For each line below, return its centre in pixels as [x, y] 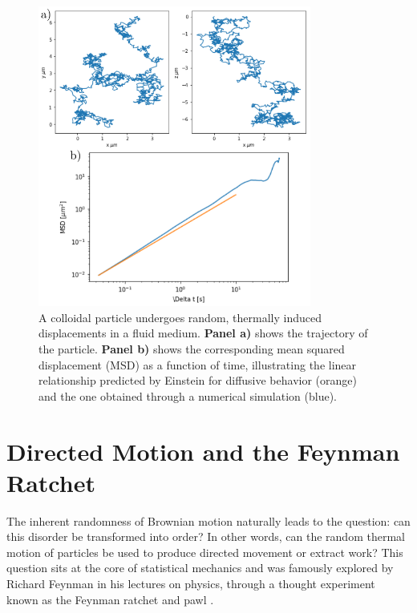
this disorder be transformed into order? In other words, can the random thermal [206, 536]
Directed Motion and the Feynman [203, 451]
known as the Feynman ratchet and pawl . [110, 599]
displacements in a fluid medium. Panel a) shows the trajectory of [203, 333]
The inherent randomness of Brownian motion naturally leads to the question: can [208, 520]
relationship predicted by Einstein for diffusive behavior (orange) [198, 380]
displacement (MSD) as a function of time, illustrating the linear [198, 364]
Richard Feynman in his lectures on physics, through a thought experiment [191, 583]
